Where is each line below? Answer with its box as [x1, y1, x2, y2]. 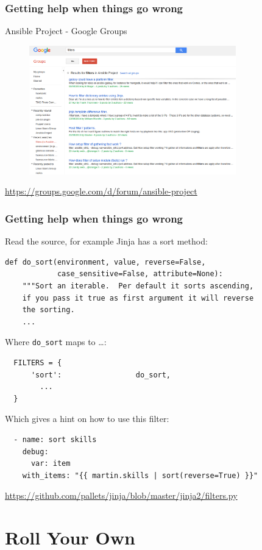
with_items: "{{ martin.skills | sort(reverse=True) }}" [22, 471, 258, 480]
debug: [22, 447, 49, 456]
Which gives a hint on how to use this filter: [5, 412, 169, 425]
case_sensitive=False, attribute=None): [57, 270, 223, 279]
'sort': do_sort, [30, 370, 171, 379]
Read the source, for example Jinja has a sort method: [5, 235, 208, 248]
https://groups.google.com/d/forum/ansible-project [5, 185, 197, 198]
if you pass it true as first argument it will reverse [22, 293, 254, 302]
